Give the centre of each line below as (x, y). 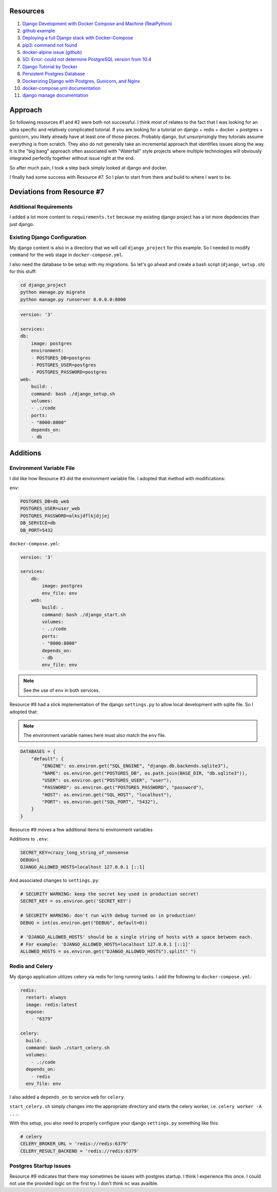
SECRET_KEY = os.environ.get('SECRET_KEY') (76, 901)
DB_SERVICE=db (38, 523)
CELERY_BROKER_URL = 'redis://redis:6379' (74, 1144)
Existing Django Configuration (48, 237)
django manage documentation (55, 96)
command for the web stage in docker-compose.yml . (66, 255)
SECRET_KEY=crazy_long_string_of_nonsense (74, 853)
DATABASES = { (38, 752)
